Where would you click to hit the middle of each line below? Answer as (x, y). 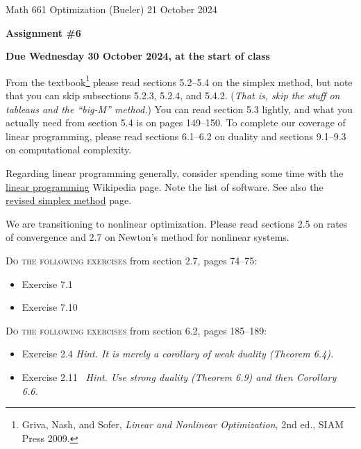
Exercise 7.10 (50, 307)
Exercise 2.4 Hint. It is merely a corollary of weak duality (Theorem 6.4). (178, 354)
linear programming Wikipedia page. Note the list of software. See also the (165, 186)
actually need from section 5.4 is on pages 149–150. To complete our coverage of (176, 122)
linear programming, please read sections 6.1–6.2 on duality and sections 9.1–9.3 (176, 136)
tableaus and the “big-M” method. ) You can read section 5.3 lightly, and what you (179, 109)
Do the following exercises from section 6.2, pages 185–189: (136, 330)
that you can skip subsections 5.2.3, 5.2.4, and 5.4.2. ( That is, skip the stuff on (173, 95)
